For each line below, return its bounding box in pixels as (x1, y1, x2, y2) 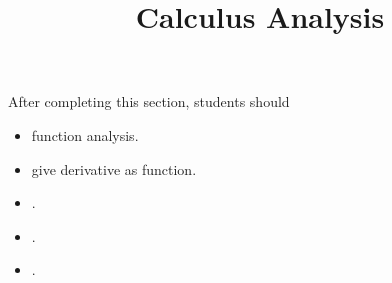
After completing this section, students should (8, 91, 290, 112)
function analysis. (31, 124, 139, 145)
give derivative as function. (31, 158, 197, 179)
